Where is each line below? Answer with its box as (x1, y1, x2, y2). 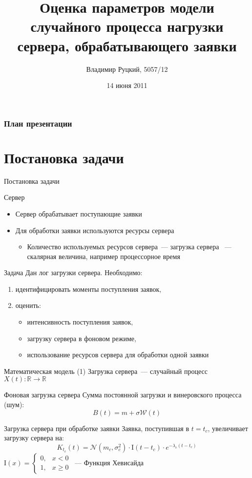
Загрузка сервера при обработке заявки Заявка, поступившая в (4, 423, 189, 433)
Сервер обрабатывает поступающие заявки (15, 208, 142, 218)
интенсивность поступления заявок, (27, 317, 133, 327)
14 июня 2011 (106, 80, 147, 90)
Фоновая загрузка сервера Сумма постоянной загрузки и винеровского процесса (4, 390, 242, 400)
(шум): (4, 399, 24, 410)
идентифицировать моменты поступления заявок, (15, 283, 162, 294)
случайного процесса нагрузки (30, 16, 224, 36)
